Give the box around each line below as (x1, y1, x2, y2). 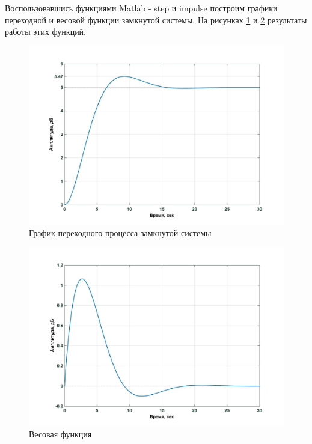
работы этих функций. (5, 25, 87, 38)
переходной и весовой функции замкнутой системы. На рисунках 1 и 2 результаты (5, 13, 307, 26)
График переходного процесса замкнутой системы (29, 227, 212, 239)
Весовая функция (29, 428, 92, 440)
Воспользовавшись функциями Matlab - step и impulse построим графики (5, 2, 278, 14)
